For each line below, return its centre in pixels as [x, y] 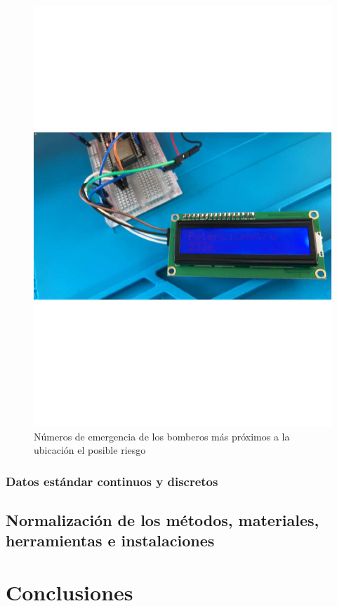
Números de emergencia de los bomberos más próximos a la [162, 436]
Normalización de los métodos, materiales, [163, 519]
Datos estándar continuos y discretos [112, 481]
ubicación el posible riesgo [90, 450]
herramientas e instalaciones [110, 540]
